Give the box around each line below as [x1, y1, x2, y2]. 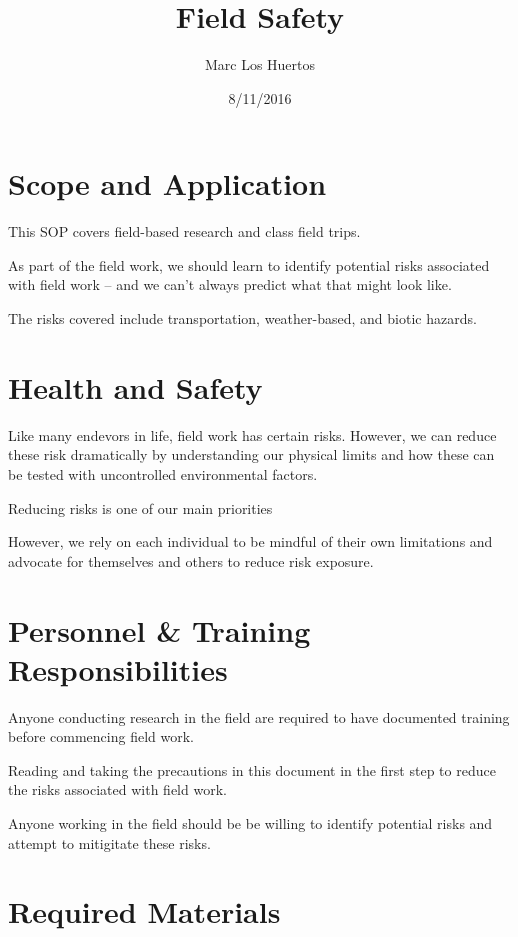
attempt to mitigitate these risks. [8, 832, 211, 853]
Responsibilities [8, 648, 228, 689]
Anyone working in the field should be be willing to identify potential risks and [8, 813, 493, 833]
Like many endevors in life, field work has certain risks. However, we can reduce [8, 424, 497, 445]
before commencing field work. [8, 726, 194, 747]
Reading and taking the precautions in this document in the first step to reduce [8, 759, 496, 780]
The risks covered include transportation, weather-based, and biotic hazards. [8, 308, 477, 329]
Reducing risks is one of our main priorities [8, 497, 273, 518]
